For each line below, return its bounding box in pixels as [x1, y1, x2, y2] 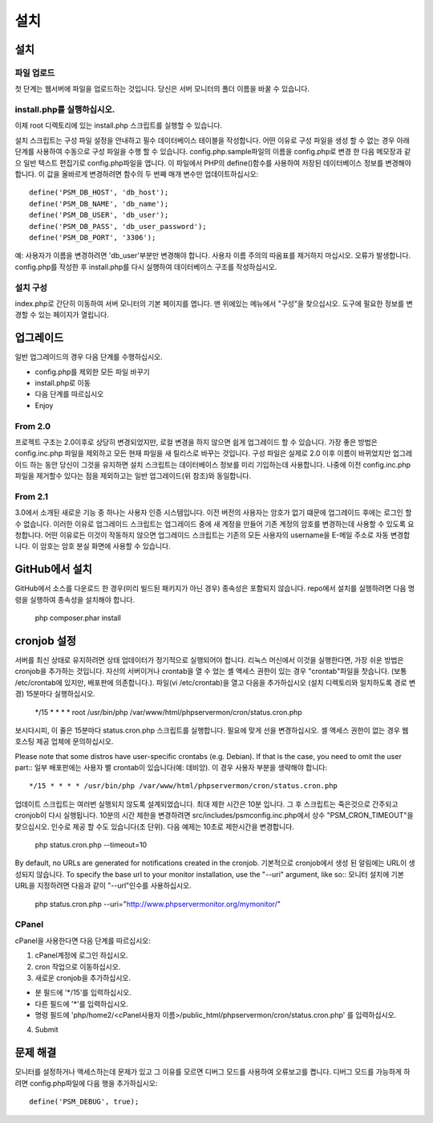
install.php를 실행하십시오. [14, 104, 115, 116]
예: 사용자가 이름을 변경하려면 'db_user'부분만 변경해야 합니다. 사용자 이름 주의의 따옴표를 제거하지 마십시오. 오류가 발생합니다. [14, 251, 411, 260]
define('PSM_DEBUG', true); [29, 1097, 140, 1106]
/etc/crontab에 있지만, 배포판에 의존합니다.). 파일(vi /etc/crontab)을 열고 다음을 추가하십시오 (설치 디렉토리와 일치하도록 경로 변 [14, 677, 416, 687]
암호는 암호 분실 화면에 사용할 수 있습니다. [40, 541, 172, 551]
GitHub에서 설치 [14, 562, 92, 576]
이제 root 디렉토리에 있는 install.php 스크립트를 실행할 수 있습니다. [14, 120, 223, 130]
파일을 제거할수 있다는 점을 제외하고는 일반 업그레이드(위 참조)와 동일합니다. [14, 471, 252, 481]
